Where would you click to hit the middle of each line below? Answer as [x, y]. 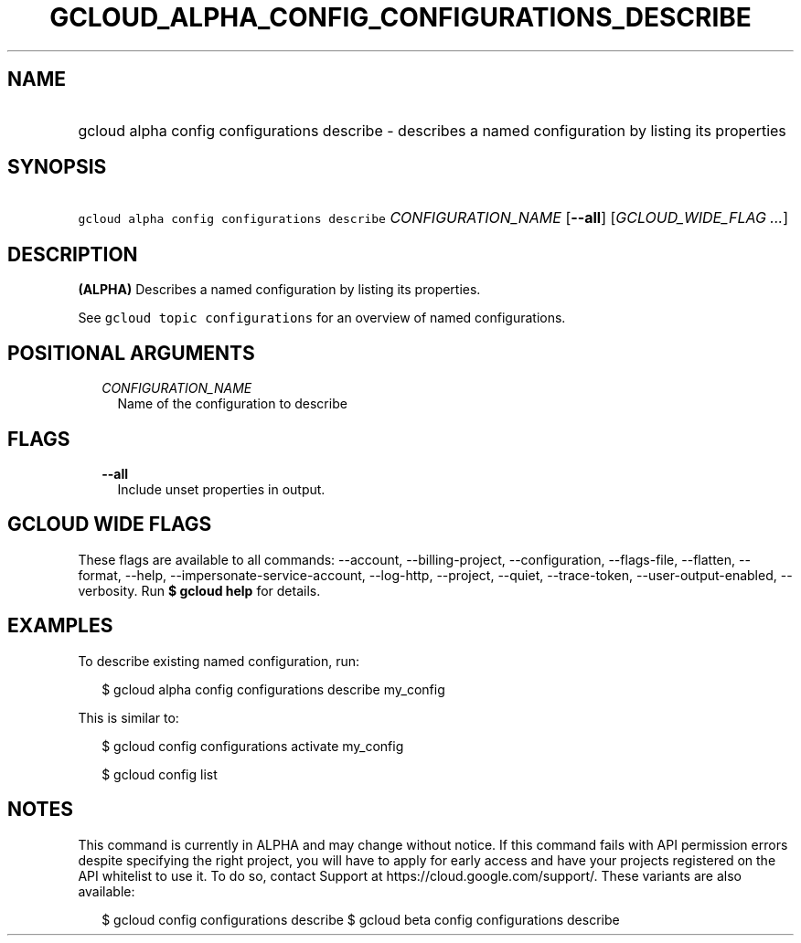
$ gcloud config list [160, 774]
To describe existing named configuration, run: [219, 661]
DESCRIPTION [73, 254]
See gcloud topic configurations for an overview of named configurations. [322, 318]
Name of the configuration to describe [232, 404]
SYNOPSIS [57, 167]
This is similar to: [128, 717]
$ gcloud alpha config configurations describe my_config [273, 689]
